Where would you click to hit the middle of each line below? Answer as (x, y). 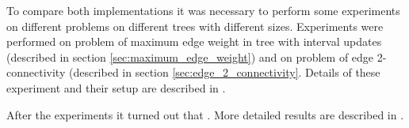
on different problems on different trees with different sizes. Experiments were (195, 26)
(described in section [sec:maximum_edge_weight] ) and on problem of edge (190, 56)
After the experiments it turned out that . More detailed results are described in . (205, 114)
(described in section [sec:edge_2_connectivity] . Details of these (224, 72)
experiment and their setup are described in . (116, 87)
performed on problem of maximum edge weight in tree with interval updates (194, 41)
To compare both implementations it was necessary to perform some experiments (203, 10)
